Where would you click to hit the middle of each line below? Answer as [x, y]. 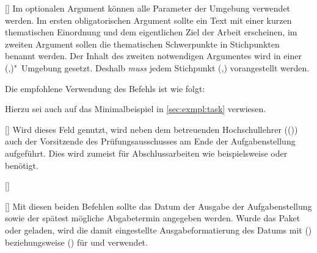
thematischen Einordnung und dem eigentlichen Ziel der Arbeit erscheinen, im [151, 32]
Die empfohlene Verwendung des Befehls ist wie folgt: [105, 88]
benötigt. [22, 165]
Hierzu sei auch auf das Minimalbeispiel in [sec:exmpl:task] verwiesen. [136, 109]
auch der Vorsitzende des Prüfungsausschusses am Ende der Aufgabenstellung [150, 141]
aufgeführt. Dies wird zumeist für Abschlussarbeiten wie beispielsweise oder [146, 153]
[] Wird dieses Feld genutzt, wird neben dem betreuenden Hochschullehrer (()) [151, 129]
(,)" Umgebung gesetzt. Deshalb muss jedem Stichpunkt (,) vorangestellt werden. [157, 67]
